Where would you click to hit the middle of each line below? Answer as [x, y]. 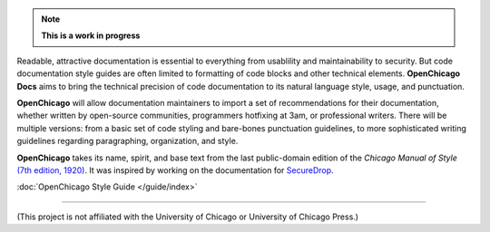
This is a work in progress [91, 35]
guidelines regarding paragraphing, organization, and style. [127, 141]
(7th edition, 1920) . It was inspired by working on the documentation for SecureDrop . [176, 170]
